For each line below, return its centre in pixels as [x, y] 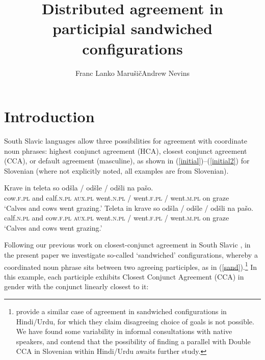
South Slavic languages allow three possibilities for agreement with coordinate [126, 141]
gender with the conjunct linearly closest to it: [76, 286]
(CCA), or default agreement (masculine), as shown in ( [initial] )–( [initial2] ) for [127, 161]
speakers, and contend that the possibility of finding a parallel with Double [133, 341]
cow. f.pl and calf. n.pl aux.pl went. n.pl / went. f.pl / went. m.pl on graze [117, 198]
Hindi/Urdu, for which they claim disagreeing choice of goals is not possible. [135, 321]
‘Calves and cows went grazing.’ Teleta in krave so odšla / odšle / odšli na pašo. [129, 207]
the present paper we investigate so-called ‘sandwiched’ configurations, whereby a [131, 254]
